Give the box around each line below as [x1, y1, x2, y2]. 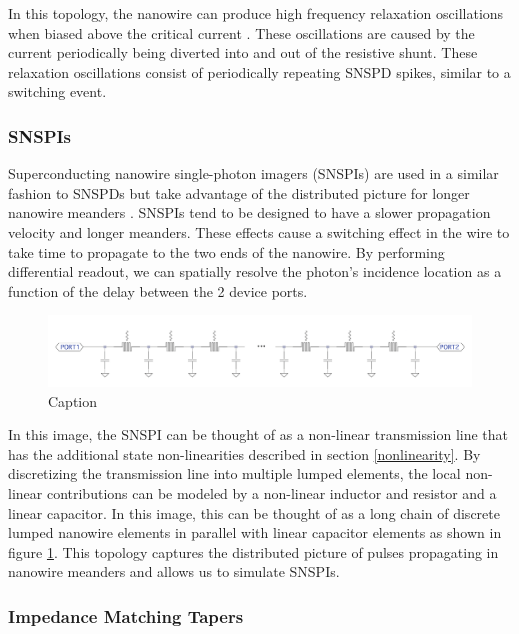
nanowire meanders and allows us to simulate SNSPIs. [8, 561, 340, 582]
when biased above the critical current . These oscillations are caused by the [8, 22, 475, 43]
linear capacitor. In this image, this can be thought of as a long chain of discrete [8, 502, 500, 523]
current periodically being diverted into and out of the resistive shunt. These [8, 42, 478, 63]
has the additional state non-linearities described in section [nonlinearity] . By [8, 443, 481, 464]
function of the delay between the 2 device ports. [8, 280, 308, 301]
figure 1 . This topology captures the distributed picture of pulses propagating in [8, 541, 499, 562]
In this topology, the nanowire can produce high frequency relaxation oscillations [8, 3, 504, 23]
